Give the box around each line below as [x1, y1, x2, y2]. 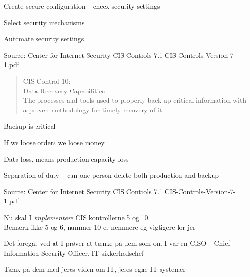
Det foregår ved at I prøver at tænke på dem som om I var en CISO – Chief [4, 238, 230, 248]
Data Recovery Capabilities [23, 85, 105, 95]
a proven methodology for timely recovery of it [23, 104, 162, 114]
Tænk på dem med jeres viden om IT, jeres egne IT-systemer [4, 264, 186, 274]
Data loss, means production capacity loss [4, 153, 129, 164]
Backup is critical [4, 121, 56, 131]
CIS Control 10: [23, 75, 71, 86]
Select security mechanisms [4, 17, 85, 27]
